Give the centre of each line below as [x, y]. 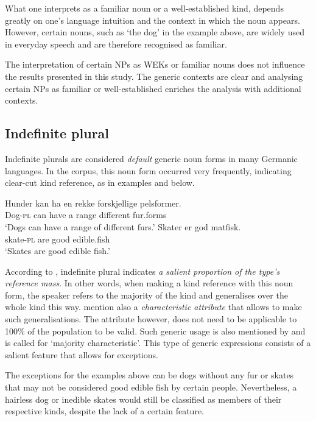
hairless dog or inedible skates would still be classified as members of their [143, 399]
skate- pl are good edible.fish [58, 239]
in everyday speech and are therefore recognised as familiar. [116, 44]
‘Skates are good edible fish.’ [58, 251]
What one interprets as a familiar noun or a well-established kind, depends [144, 8]
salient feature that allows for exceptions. [82, 354]
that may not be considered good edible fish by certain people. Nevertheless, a [151, 387]
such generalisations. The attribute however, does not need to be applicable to [151, 319]
